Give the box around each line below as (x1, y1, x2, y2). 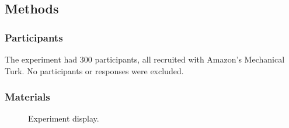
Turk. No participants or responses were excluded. (5, 64, 184, 77)
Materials (5, 89, 50, 104)
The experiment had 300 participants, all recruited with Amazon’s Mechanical (5, 53, 285, 65)
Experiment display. (28, 112, 99, 124)
